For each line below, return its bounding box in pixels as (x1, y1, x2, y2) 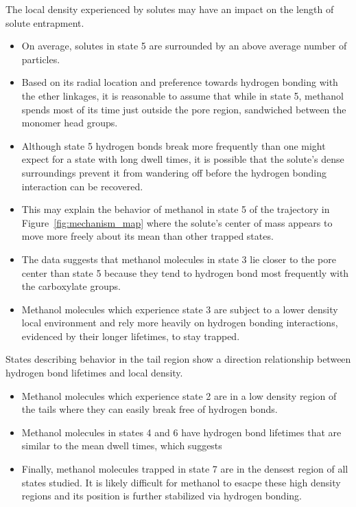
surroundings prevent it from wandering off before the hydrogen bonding (21, 165, 327, 179)
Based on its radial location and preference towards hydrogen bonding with (21, 75, 338, 89)
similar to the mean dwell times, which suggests (21, 438, 222, 453)
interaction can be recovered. (21, 179, 143, 193)
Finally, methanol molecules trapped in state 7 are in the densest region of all (21, 462, 348, 476)
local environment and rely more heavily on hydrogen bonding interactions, (21, 315, 338, 330)
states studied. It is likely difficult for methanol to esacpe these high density (21, 475, 341, 489)
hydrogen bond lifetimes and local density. (5, 365, 183, 380)
